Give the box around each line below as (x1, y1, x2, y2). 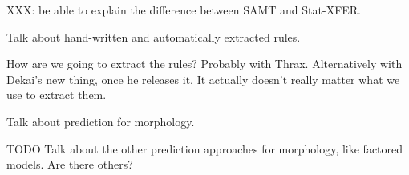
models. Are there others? (6, 156, 133, 173)
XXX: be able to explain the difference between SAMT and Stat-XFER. (6, 2, 362, 18)
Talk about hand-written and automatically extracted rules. (6, 28, 301, 45)
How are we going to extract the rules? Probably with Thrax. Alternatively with (6, 55, 403, 72)
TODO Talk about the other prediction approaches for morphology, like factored (6, 140, 403, 157)
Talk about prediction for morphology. (6, 113, 195, 129)
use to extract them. (6, 86, 107, 103)
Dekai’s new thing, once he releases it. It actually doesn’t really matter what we (6, 70, 400, 87)
